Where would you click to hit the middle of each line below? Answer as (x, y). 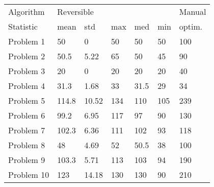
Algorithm (26, 11)
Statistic (23, 26)
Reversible (75, 11)
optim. (191, 26)
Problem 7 (27, 130)
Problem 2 (27, 56)
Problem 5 (27, 100)
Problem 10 (29, 174)
